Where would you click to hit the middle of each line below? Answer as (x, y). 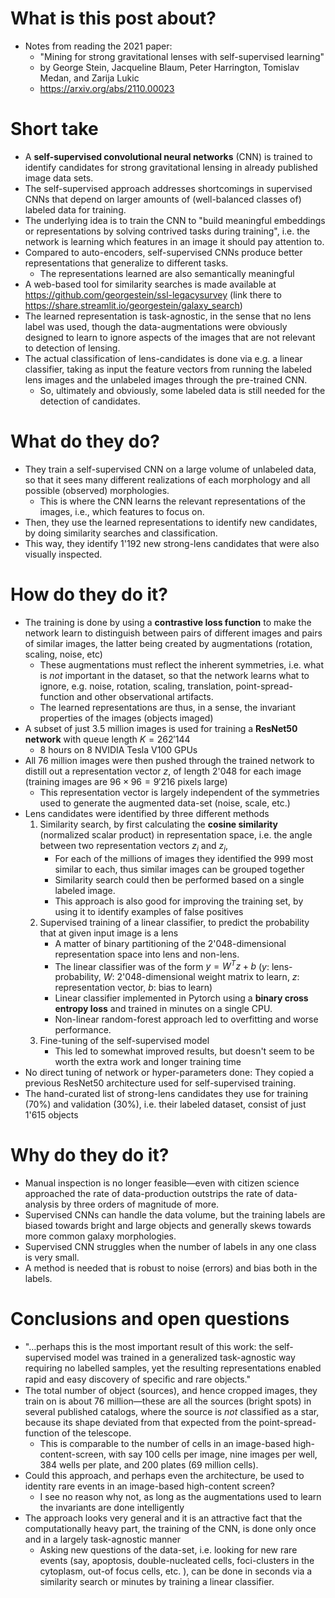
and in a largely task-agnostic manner (103, 1539)
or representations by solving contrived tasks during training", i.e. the (167, 231)
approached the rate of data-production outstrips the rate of (149, 1194)
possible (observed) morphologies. (97, 490)
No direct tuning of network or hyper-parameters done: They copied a (169, 1073)
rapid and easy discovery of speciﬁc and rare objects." (137, 1379)
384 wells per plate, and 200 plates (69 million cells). (149, 1465)
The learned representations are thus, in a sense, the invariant (168, 707)
